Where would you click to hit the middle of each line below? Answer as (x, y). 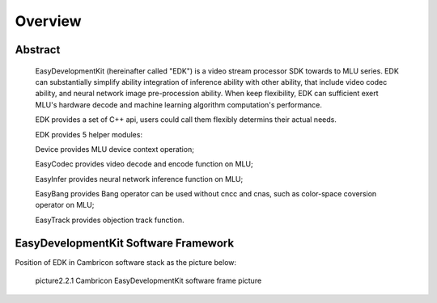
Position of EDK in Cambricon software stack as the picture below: (126, 262)
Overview (48, 21)
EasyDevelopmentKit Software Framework (125, 243)
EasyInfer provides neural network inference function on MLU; (139, 179)
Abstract (38, 50)
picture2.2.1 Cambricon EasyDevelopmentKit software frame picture (148, 281)
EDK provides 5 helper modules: (89, 134)
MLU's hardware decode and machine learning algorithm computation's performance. (179, 104)
